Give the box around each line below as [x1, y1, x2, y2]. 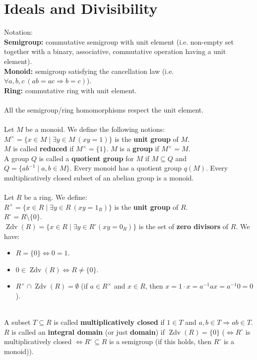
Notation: [4, 27, 33, 37]
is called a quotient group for [39, 153, 134, 163]
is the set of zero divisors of [138, 221, 229, 231]
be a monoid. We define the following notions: [25, 124, 165, 134]
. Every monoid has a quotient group [69, 163, 182, 173]
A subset [4, 317, 31, 327]
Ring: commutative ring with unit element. [4, 85, 137, 95]
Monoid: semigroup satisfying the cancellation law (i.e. [4, 65, 174, 76]
